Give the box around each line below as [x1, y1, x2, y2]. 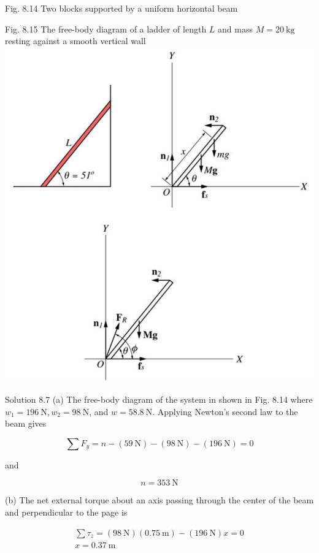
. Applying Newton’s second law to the [152, 405, 298, 418]
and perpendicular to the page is [5, 506, 128, 519]
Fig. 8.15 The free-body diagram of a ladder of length [5, 22, 207, 35]
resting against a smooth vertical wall [5, 34, 146, 47]
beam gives [5, 417, 47, 430]
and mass [218, 22, 253, 35]
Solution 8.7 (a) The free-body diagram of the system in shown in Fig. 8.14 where [5, 393, 313, 406]
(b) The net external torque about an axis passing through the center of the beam [5, 494, 314, 506]
